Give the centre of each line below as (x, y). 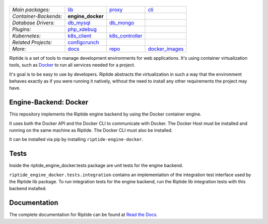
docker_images (166, 49)
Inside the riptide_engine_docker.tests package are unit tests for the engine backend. (96, 166)
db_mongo (122, 22)
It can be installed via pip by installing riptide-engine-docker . (76, 139)
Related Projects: (32, 42)
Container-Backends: (37, 16)
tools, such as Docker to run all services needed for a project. (72, 65)
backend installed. (28, 189)
